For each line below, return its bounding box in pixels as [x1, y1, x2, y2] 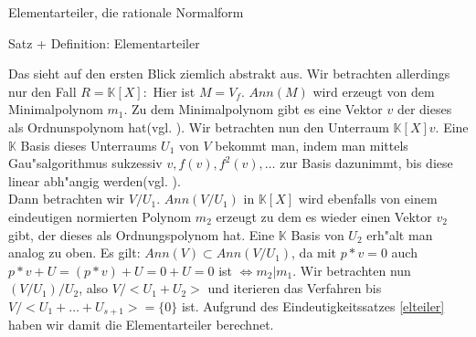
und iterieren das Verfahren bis [207, 279, 382, 298]
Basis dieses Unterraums [20, 135, 157, 154]
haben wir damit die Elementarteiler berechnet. [8, 315, 274, 334]
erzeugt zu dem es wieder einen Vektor [216, 206, 432, 226]
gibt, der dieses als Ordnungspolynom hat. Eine [8, 225, 275, 244]
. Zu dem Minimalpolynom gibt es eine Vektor [123, 100, 383, 119]
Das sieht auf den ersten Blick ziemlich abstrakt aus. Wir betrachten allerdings [8, 64, 450, 83]
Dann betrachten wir [8, 189, 125, 208]
